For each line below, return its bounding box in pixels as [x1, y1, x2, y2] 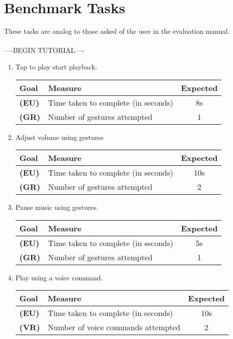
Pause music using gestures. [15, 202, 99, 212]
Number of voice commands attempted [47, 321, 181, 333]
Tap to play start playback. [15, 61, 97, 71]
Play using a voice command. [15, 272, 103, 282]
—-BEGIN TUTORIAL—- [4, 45, 85, 55]
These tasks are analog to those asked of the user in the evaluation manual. [4, 26, 230, 36]
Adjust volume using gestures [15, 132, 104, 142]
